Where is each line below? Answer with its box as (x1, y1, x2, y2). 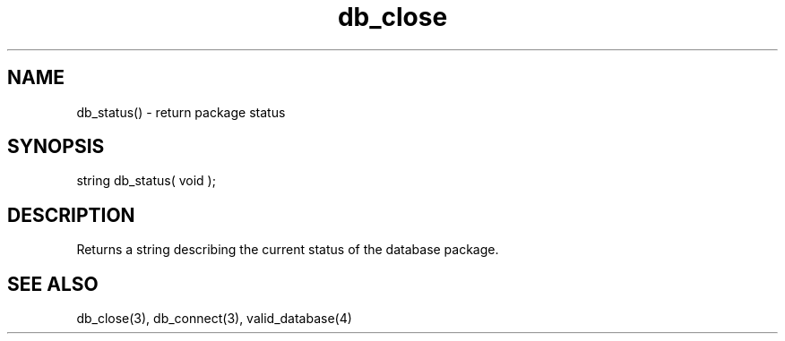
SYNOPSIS (7, 135, 105, 158)
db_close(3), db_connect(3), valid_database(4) (76, 311, 352, 327)
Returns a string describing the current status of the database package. (76, 242, 499, 258)
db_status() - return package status (76, 104, 286, 120)
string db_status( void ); (76, 173, 216, 189)
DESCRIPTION (7, 203, 135, 226)
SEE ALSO (7, 272, 99, 295)
